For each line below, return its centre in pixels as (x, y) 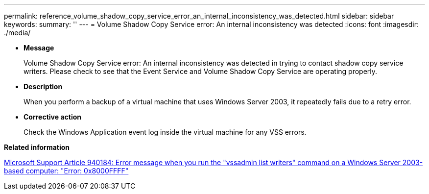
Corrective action (52, 117)
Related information (37, 147)
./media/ (17, 33)
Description (43, 86)
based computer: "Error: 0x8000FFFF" (66, 171)
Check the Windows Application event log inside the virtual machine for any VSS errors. (165, 132)
